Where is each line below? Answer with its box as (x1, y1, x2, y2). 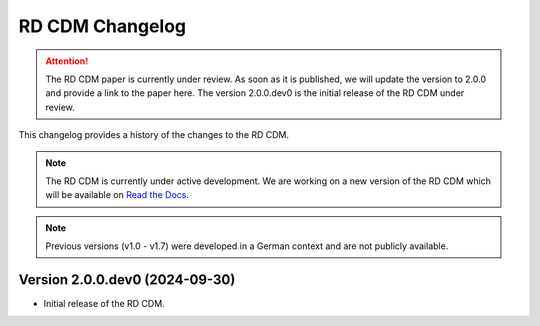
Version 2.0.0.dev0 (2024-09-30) (18, 271, 236, 288)
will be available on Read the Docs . (45, 189, 190, 201)
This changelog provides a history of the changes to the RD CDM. (18, 129, 290, 141)
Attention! (45, 55, 89, 67)
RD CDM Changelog (18, 15, 187, 37)
